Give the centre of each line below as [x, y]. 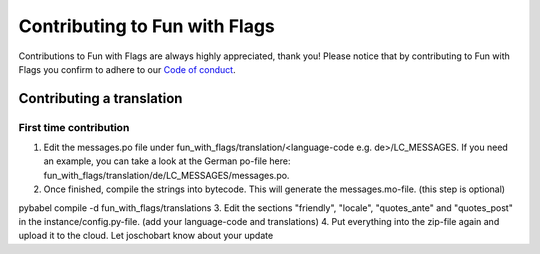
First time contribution [74, 127]
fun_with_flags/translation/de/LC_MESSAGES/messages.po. [166, 175]
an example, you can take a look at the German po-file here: [167, 161]
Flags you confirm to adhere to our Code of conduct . [127, 69]
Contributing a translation [100, 98]
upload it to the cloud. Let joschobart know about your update [146, 236]
